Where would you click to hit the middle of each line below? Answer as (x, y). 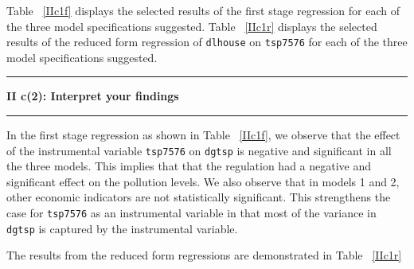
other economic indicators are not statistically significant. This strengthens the (199, 197)
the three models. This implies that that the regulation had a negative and (189, 166)
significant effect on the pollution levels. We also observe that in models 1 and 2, (203, 181)
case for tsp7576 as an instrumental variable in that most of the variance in (191, 213)
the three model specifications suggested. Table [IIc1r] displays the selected (192, 26)
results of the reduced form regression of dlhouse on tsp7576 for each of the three (207, 42)
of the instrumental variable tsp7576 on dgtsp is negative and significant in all (199, 150)
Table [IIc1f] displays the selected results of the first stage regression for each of (203, 10)
